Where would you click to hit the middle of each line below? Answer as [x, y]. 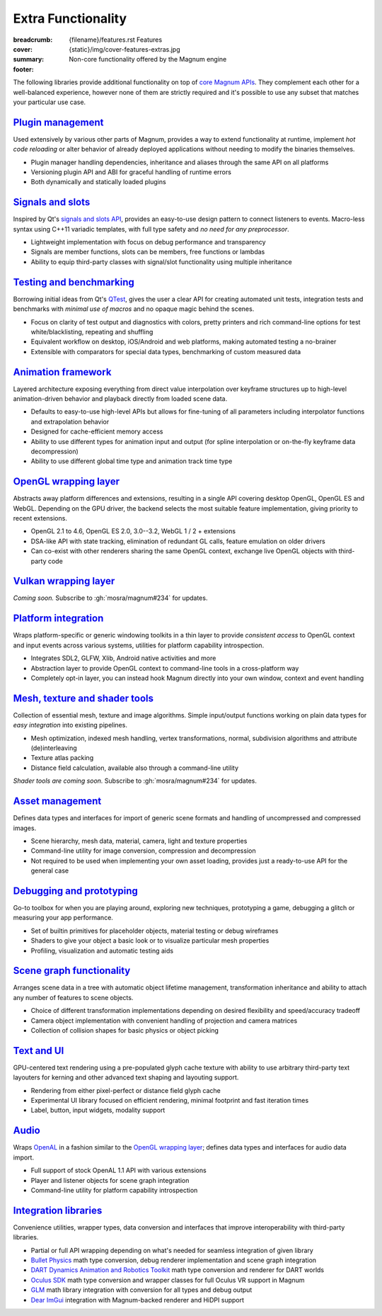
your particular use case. [50, 102]
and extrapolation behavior [70, 421]
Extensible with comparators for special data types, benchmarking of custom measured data [166, 351]
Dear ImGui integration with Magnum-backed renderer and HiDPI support [137, 1300]
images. [25, 828]
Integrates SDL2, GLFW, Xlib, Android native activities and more [123, 658]
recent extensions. [40, 518]
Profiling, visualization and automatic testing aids [102, 951]
